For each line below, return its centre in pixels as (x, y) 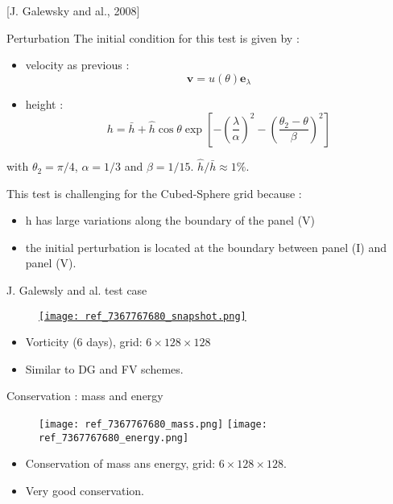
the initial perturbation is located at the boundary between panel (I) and (206, 247)
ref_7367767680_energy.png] (114, 438)
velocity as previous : (77, 65)
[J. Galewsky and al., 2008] (73, 10)
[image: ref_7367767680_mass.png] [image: (153, 425)
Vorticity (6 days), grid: (84, 342)
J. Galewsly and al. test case (77, 290)
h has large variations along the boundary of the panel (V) (170, 220)
